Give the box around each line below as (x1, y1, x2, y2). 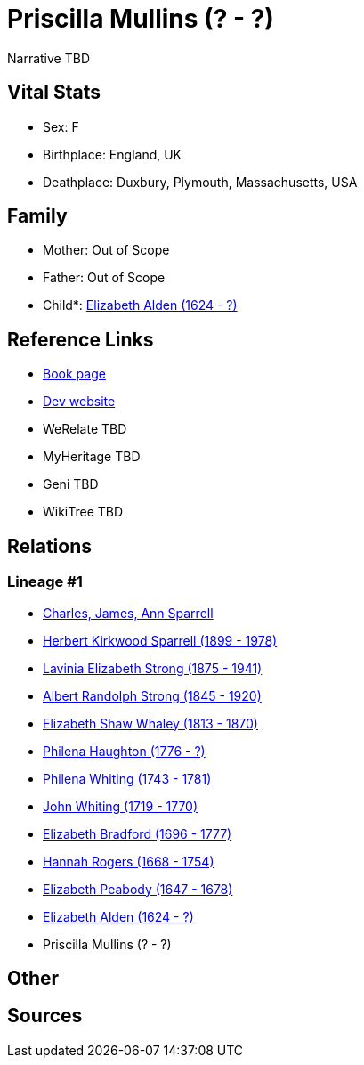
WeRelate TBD (43, 421, 127, 437)
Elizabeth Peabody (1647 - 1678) (43, 881, 233, 897)
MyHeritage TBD (43, 449, 141, 465)
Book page (43, 366, 106, 382)
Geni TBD (43, 476, 99, 492)
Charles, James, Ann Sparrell (43, 605, 214, 621)
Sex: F (43, 118, 79, 134)
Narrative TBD (7, 50, 90, 66)
